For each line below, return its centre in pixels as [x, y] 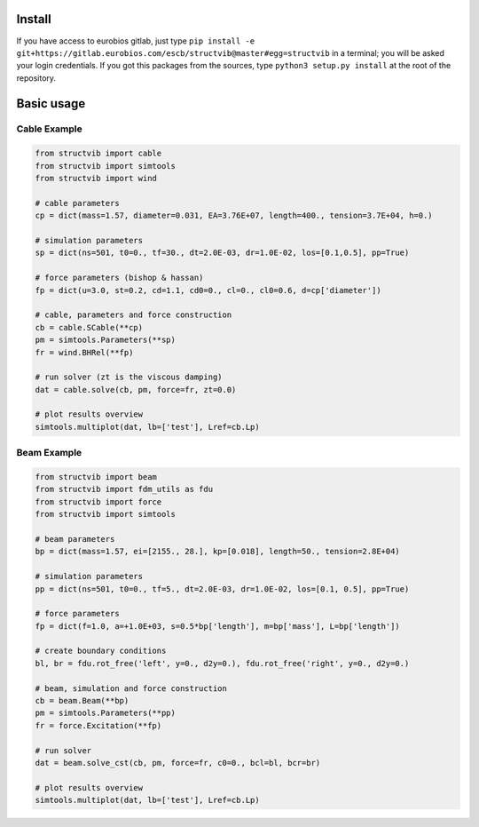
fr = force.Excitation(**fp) [98, 725]
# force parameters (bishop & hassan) [119, 278]
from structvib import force [98, 501]
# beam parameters [75, 539]
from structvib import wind [96, 179]
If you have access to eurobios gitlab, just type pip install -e [136, 41]
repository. [36, 78]
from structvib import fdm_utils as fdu [124, 489]
